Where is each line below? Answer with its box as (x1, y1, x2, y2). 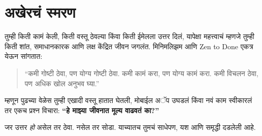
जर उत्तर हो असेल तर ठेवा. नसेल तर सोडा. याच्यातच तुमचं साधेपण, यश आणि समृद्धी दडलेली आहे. (5, 122, 256, 132)
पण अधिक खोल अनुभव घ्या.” (24, 78, 100, 88)
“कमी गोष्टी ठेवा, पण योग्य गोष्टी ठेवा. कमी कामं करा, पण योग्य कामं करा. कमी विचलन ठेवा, (24, 67, 258, 78)
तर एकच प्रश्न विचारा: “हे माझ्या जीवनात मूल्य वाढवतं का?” (5, 105, 159, 115)
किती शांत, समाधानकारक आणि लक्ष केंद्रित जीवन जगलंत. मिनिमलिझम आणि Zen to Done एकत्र (5, 41, 253, 51)
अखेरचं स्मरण (5, 2, 76, 22)
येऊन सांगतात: (5, 51, 43, 61)
